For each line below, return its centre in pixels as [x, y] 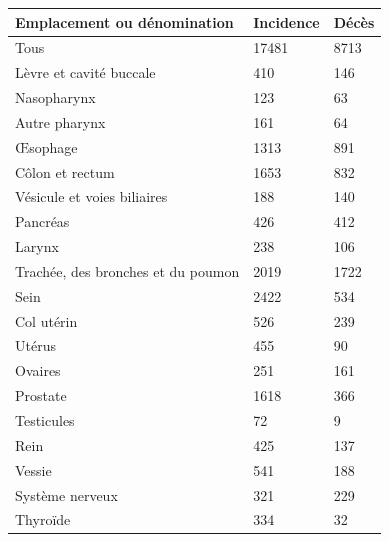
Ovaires [38, 370]
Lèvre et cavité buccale [85, 72]
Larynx [37, 246]
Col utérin [46, 320]
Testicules [45, 420]
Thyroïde [43, 519]
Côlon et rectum [65, 171]
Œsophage [46, 146]
